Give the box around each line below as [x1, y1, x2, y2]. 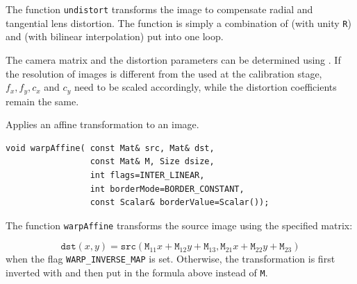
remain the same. [6, 94, 79, 108]
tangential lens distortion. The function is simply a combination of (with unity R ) [6, 15, 351, 30]
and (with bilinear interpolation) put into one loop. [6, 29, 224, 44]
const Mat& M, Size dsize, [90, 157, 215, 167]
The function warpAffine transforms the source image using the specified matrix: [6, 218, 353, 232]
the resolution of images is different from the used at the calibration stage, [6, 66, 322, 80]
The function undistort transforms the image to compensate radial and [6, 2, 313, 16]
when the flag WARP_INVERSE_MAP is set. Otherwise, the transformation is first [6, 251, 335, 266]
